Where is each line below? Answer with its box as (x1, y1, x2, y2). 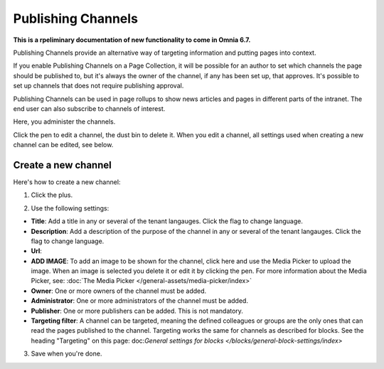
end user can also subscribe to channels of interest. (13, 104, 166, 113)
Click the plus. (31, 191, 73, 199)
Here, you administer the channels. (13, 117, 116, 126)
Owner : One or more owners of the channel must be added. (31, 287, 207, 295)
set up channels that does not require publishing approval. (13, 82, 184, 90)
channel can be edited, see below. (13, 141, 114, 149)
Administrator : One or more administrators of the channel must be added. (31, 296, 249, 305)
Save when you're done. (31, 349, 102, 358)
